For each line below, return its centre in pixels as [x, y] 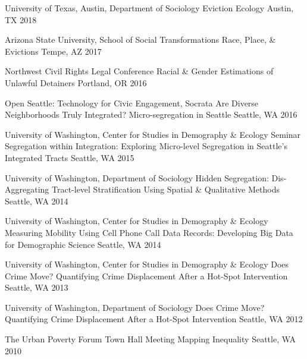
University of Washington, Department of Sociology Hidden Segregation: [137, 177]
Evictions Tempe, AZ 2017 [53, 51]
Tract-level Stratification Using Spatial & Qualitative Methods [165, 189]
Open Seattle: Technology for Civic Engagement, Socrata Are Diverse [132, 103]
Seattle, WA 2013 [37, 287]
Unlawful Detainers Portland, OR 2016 [76, 82]
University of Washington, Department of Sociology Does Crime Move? [135, 307]
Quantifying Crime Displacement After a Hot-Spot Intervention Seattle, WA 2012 [154, 319]
